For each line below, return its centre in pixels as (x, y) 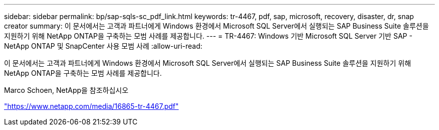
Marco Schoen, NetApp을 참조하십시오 (66, 90)
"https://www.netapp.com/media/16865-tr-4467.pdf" (91, 106)
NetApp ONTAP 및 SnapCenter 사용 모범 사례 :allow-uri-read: (103, 46)
